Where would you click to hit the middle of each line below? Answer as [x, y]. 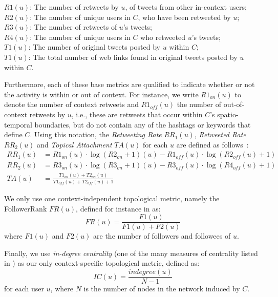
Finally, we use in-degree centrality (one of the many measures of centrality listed [131, 253]
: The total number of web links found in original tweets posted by [133, 57]
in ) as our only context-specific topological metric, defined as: [102, 263]
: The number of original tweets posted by [94, 47]
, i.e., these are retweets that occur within [137, 114]
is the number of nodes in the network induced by [162, 289]
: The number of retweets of [73, 27]
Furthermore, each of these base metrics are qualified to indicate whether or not [130, 84]
